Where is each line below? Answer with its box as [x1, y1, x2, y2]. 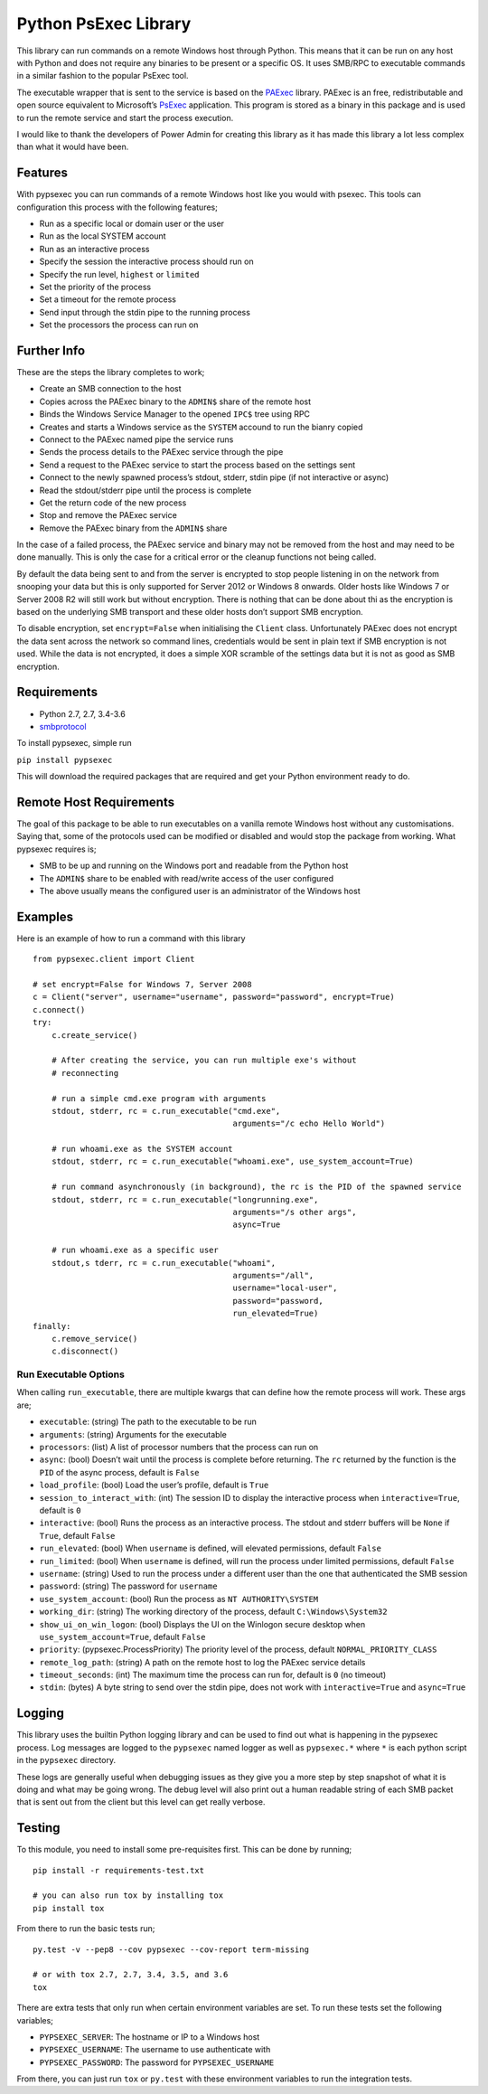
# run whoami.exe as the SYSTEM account [51, 1144, 234, 1155]
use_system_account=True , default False [39, 1631, 206, 1642]
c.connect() [33, 1005, 86, 1014]
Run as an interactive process [39, 243, 150, 254]
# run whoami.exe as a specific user [51, 1245, 219, 1256]
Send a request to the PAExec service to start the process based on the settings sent [39, 459, 356, 470]
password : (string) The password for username [39, 1580, 218, 1591]
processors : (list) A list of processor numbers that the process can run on [39, 1442, 319, 1453]
